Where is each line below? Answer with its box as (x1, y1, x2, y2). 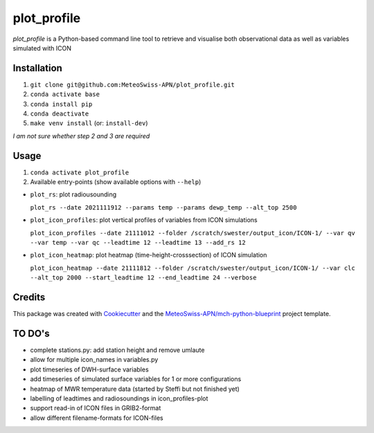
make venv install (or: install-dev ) (30, 119, 148, 127)
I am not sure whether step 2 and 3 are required (12, 131, 150, 140)
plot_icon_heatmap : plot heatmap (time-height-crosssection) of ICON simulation (30, 251, 267, 259)
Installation (12, 62, 62, 74)
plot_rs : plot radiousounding (30, 190, 117, 199)
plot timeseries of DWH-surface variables (30, 365, 149, 374)
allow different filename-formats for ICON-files (30, 414, 163, 422)
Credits (12, 291, 46, 304)
